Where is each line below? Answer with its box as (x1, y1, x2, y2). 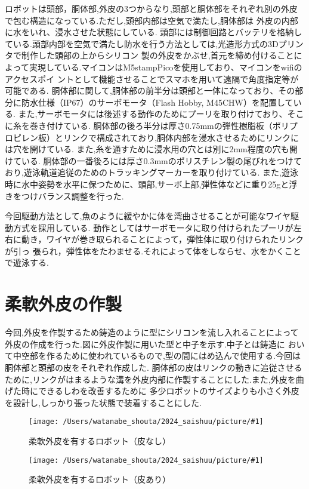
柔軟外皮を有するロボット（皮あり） (29, 473, 171, 485)
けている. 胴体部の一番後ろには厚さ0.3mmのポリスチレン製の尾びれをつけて (5, 154, 302, 167)
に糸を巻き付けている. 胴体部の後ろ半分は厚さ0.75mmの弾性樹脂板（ (5, 119, 273, 131)
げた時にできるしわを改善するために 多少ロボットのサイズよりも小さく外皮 (5, 385, 299, 397)
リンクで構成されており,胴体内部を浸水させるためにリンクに (63, 131, 299, 143)
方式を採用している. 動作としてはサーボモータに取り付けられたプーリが (13, 221, 293, 233)
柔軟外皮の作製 (5, 291, 122, 316)
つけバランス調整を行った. (21, 189, 124, 202)
